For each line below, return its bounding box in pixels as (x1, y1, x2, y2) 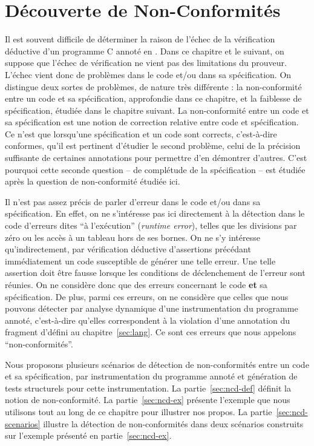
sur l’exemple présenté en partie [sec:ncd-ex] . (5, 429, 172, 442)
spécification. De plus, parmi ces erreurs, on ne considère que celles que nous (5, 290, 289, 303)
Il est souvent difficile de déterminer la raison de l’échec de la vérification (5, 33, 275, 45)
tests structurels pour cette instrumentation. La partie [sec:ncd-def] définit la (5, 381, 291, 394)
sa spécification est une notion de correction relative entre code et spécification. (5, 116, 299, 128)
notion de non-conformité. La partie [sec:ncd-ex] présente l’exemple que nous (5, 393, 290, 406)
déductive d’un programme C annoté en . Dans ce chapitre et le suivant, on (5, 44, 284, 57)
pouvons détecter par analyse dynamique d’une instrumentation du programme (5, 302, 298, 315)
